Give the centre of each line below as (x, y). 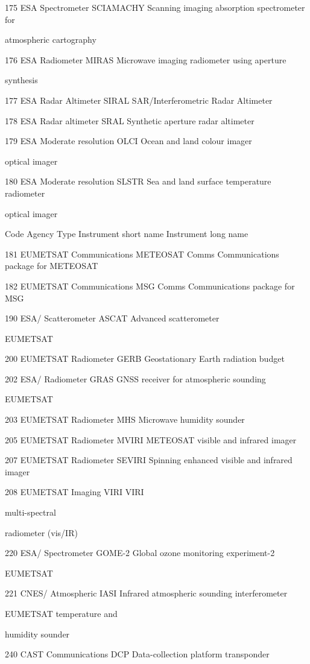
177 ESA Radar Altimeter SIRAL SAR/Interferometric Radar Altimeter (139, 100)
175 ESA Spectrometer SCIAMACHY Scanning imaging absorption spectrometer (155, 7)
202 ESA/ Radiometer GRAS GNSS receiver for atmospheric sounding (135, 378)
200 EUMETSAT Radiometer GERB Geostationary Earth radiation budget (145, 359)
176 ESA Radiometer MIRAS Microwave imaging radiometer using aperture (146, 59)
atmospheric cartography (51, 40)
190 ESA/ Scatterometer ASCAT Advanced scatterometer (112, 318)
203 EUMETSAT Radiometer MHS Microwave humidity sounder (125, 419)
